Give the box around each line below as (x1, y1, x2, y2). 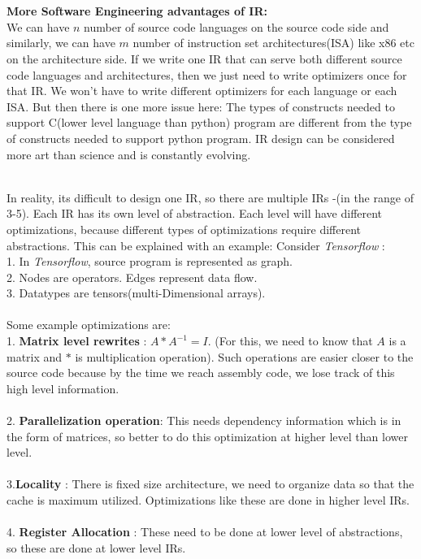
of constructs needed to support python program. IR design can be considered (7, 129, 395, 146)
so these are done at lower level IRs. (7, 539, 186, 556)
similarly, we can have (7, 34, 115, 51)
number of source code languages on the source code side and (84, 18, 389, 35)
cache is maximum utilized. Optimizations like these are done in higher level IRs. (7, 492, 410, 508)
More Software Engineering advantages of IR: (7, 2, 267, 19)
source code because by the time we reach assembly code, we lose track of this (7, 364, 395, 381)
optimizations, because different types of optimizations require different (7, 220, 362, 237)
